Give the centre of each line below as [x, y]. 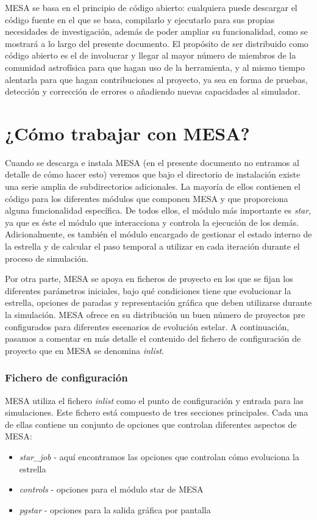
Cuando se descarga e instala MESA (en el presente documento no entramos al [152, 162]
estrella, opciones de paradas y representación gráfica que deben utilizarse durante [158, 302]
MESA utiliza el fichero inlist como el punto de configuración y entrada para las [154, 400]
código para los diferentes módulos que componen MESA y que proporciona [147, 198]
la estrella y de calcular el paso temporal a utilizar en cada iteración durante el [152, 246]
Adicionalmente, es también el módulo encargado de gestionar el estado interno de [158, 234]
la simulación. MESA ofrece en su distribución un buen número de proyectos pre [155, 314]
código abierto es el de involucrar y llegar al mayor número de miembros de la [151, 55]
